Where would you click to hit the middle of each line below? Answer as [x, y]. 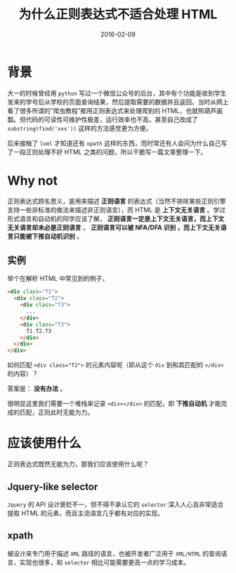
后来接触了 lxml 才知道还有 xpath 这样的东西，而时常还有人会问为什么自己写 [117, 143]
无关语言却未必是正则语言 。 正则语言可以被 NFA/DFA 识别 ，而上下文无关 [114, 227]
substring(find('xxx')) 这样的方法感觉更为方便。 [80, 128]
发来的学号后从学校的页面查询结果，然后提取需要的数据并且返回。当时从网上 [118, 102]
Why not [33, 180]
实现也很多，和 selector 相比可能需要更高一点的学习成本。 [105, 562]
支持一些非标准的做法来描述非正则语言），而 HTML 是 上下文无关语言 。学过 [117, 210]
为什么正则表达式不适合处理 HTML [118, 14]
